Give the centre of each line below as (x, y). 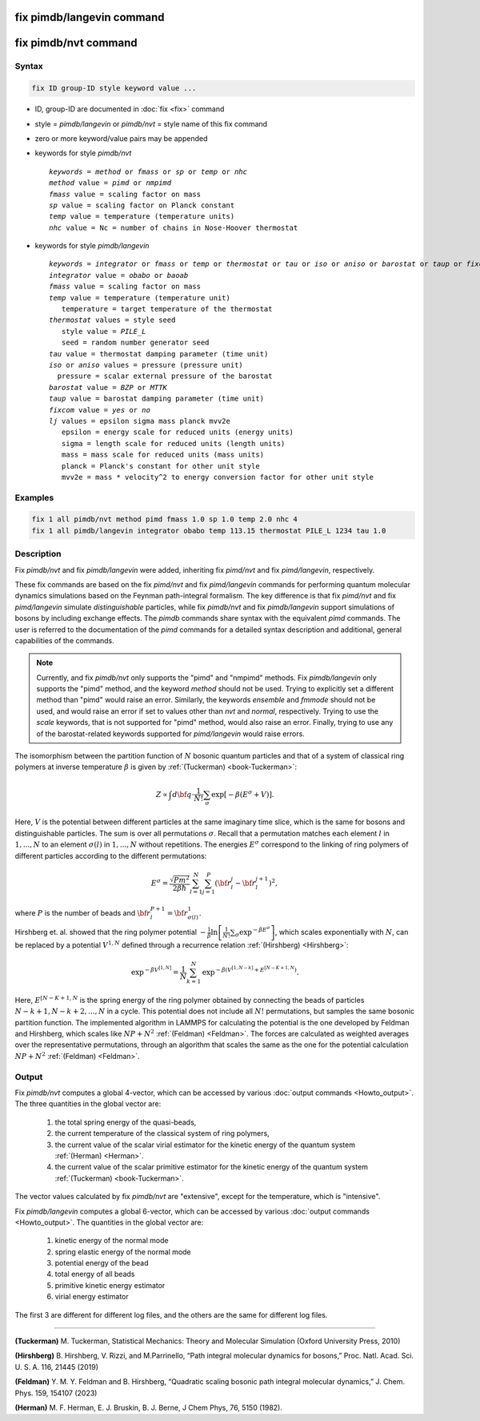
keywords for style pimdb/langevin (92, 246)
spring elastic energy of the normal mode (123, 1252)
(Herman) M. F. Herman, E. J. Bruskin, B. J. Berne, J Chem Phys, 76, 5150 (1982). (149, 1407)
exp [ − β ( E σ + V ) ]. (243, 793)
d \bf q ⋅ (183, 794)
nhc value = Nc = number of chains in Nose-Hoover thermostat (174, 227)
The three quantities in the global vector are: (88, 1104)
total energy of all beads (95, 1274)
